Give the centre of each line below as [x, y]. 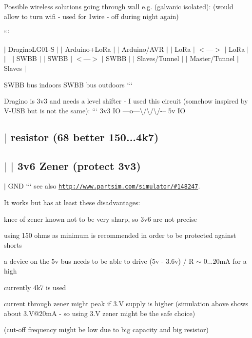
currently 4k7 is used [35, 287]
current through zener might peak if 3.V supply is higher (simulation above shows [126, 304]
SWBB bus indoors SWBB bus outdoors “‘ [68, 84]
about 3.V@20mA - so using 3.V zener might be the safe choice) [100, 313]
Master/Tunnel [212, 58]
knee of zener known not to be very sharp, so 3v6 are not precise [100, 219]
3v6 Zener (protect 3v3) [79, 165]
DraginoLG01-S [31, 49]
